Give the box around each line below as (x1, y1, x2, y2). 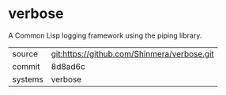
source (12, 48, 38, 59)
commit (12, 60, 40, 71)
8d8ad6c (51, 60, 85, 71)
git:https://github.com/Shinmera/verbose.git (51, 48, 215, 59)
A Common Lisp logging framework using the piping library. (8, 31, 202, 40)
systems (12, 74, 43, 85)
